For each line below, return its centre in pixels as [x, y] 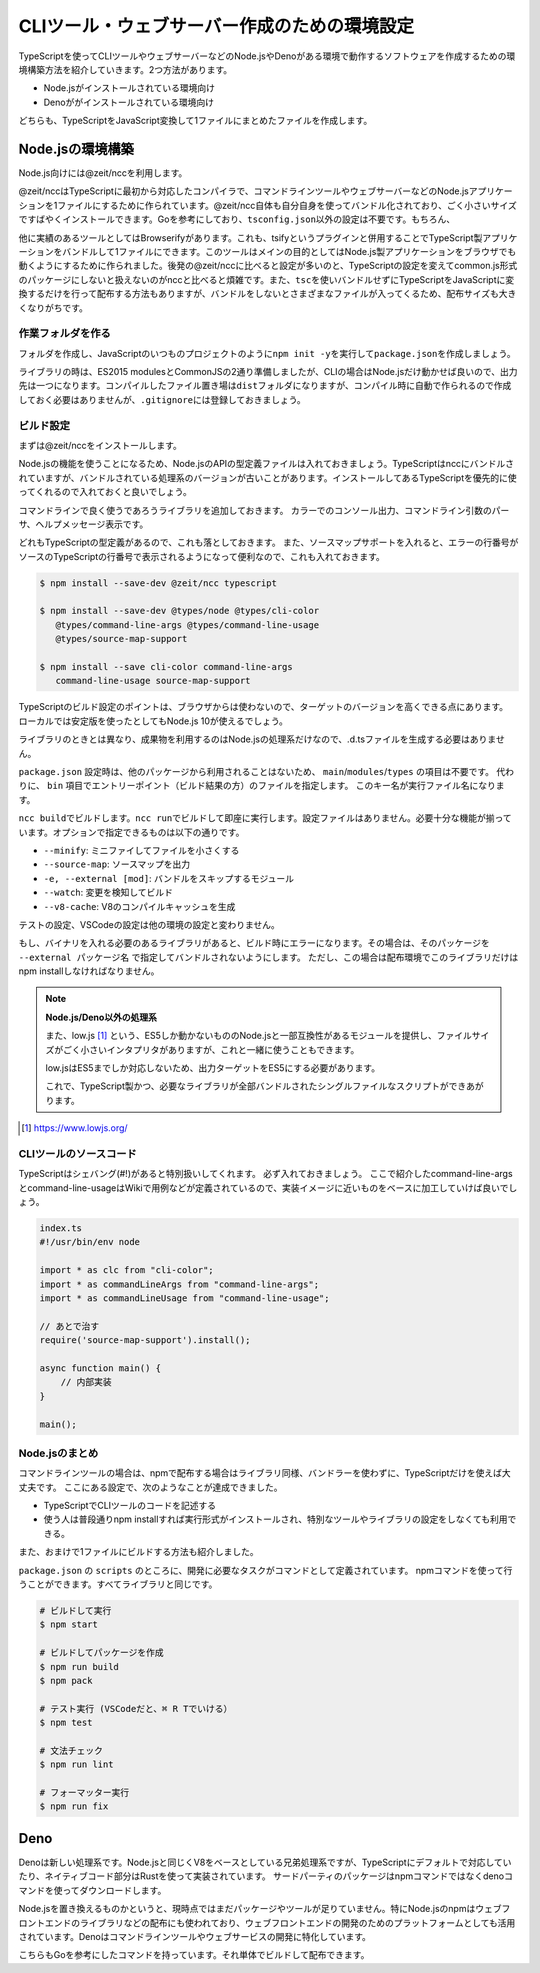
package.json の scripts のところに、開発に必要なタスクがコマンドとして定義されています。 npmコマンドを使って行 [265, 1570]
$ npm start [69, 1624]
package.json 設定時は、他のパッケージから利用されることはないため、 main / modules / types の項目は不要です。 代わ [266, 771]
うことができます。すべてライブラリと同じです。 [118, 1584]
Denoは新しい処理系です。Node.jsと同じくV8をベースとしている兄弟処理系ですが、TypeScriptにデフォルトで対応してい [265, 1862]
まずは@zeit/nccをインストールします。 [100, 445]
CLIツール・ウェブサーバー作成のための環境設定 [216, 26]
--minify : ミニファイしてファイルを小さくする [141, 850]
